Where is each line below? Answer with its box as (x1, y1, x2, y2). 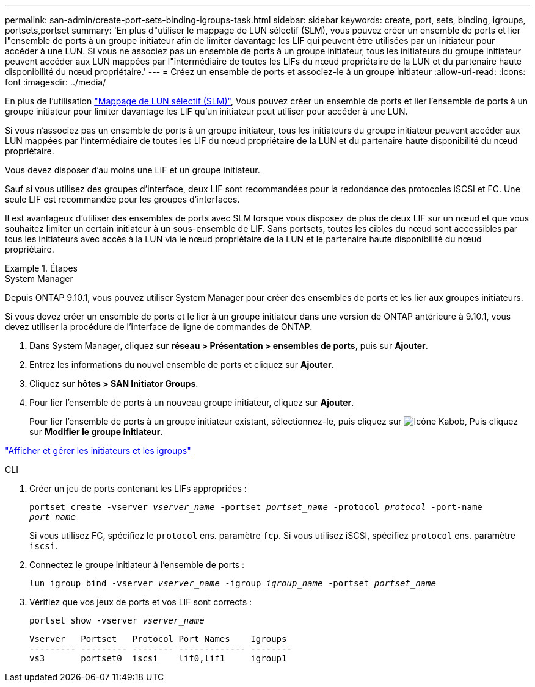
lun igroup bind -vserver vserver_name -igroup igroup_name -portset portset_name (29, 578, 436, 588)
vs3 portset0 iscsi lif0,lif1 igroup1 (29, 653, 287, 663)
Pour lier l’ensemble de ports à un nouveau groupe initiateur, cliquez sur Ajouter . (29, 397, 354, 408)
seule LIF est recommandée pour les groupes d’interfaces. (5, 194, 240, 204)
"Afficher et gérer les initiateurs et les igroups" (5, 445, 191, 456)
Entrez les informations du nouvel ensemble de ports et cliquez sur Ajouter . (29, 359, 334, 370)
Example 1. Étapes (5, 263, 78, 273)
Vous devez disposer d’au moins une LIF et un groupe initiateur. (5, 165, 260, 175)
